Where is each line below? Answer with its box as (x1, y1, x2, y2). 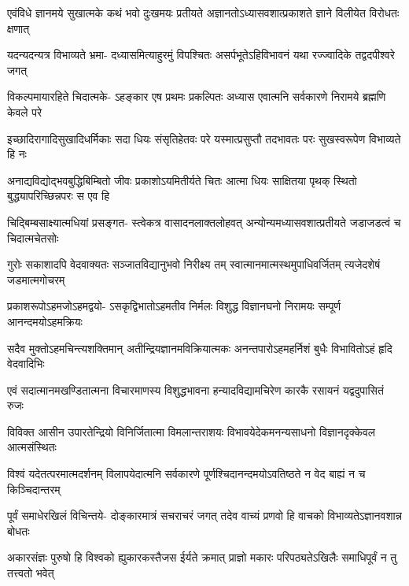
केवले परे (7, 103, 42, 120)
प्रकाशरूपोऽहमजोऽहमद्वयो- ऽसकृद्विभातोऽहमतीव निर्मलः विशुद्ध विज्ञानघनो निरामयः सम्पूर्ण (7, 298, 341, 314)
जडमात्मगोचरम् (7, 271, 65, 287)
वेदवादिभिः (7, 355, 45, 372)
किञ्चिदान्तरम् (7, 480, 61, 497)
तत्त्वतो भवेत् (7, 565, 54, 581)
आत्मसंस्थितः (7, 439, 57, 455)
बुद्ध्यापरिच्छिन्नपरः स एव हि (7, 187, 110, 204)
